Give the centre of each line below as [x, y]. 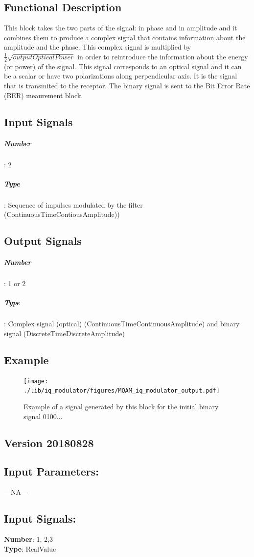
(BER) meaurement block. [44, 95]
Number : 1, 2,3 [28, 539]
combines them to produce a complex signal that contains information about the [125, 37]
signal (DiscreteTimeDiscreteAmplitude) [64, 333]
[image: [36, 381]
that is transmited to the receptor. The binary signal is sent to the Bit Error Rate [127, 85]
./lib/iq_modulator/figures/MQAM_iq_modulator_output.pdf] [122, 391]
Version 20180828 [49, 442]
